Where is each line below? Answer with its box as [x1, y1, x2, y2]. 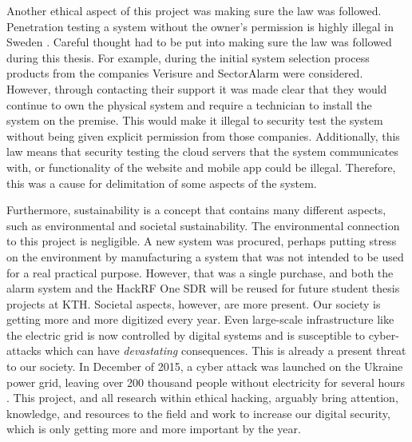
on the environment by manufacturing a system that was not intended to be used [6, 248, 404, 265]
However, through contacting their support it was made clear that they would [6, 80, 387, 97]
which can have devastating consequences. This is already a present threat [45, 342, 406, 359]
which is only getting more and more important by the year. [6, 420, 301, 437]
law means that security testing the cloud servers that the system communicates [6, 143, 399, 160]
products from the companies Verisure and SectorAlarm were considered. [6, 65, 363, 82]
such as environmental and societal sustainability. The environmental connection [6, 217, 400, 233]
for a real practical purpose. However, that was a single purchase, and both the [6, 264, 394, 281]
